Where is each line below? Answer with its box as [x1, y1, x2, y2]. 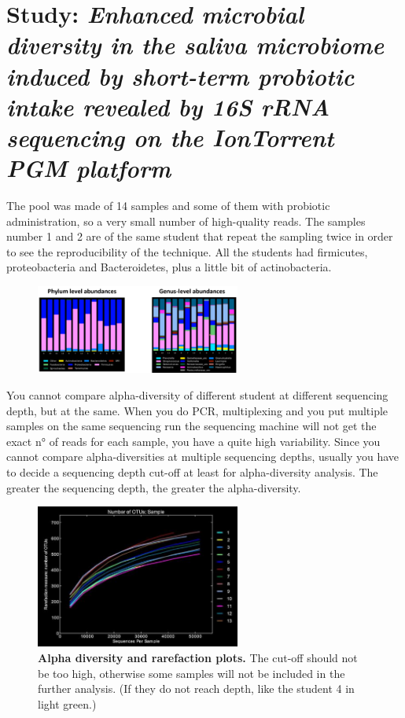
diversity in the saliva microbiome [6, 28, 385, 61]
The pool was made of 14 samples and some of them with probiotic [6, 197, 330, 214]
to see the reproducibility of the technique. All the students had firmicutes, [6, 243, 368, 260]
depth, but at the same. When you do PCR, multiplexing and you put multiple [6, 402, 388, 418]
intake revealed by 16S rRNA [6, 90, 330, 123]
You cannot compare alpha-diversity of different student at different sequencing [6, 386, 388, 403]
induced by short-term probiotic [6, 59, 355, 92]
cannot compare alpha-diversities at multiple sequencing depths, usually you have [6, 448, 399, 465]
